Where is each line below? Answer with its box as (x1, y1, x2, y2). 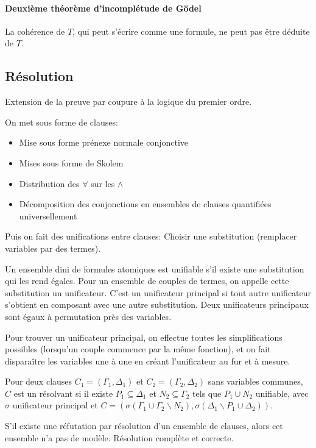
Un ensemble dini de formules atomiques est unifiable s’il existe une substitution (5, 262, 304, 275)
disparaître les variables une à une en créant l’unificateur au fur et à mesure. (5, 354, 290, 367)
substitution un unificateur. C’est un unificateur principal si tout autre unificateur (5, 286, 312, 299)
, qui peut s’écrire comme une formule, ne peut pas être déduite (72, 24, 310, 37)
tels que (192, 386, 222, 399)
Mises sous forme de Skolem (19, 156, 124, 169)
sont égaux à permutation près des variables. (5, 310, 172, 322)
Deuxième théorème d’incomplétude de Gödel (5, 1, 202, 14)
